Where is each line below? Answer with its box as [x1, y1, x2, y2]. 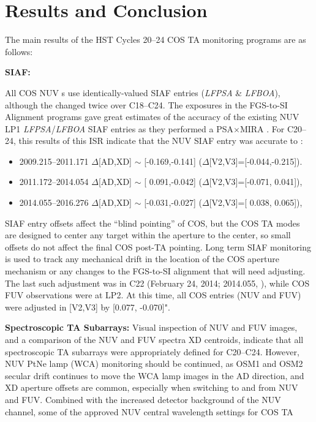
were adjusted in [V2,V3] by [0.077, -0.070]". [5, 300, 170, 313]
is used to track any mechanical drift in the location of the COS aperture [5, 252, 279, 265]
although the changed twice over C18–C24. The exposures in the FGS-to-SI [5, 98, 288, 111]
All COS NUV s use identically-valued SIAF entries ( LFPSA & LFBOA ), [5, 86, 280, 99]
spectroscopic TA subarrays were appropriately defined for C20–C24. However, [5, 345, 299, 358]
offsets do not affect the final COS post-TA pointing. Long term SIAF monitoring [5, 240, 312, 253]
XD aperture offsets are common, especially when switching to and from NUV [5, 381, 298, 394]
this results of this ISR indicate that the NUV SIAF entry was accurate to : [18, 134, 303, 147]
